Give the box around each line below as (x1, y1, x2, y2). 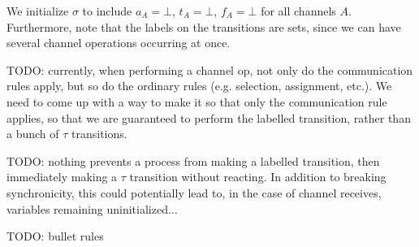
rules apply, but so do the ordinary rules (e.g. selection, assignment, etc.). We (6, 77, 392, 94)
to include (82, 2, 132, 19)
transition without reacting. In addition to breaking (129, 168, 387, 185)
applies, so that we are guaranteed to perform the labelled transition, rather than (6, 109, 411, 126)
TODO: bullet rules (6, 227, 104, 245)
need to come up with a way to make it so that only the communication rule (6, 93, 387, 110)
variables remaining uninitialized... (6, 200, 178, 217)
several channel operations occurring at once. (6, 34, 231, 51)
